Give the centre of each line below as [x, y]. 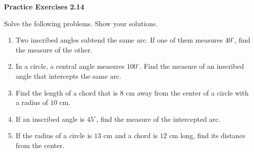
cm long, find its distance [207, 135]
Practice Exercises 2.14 [44, 6]
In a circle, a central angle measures [70, 66]
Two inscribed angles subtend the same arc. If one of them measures [119, 40]
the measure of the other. [54, 49]
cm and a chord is [130, 135]
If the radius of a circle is [54, 135]
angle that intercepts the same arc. [68, 76]
